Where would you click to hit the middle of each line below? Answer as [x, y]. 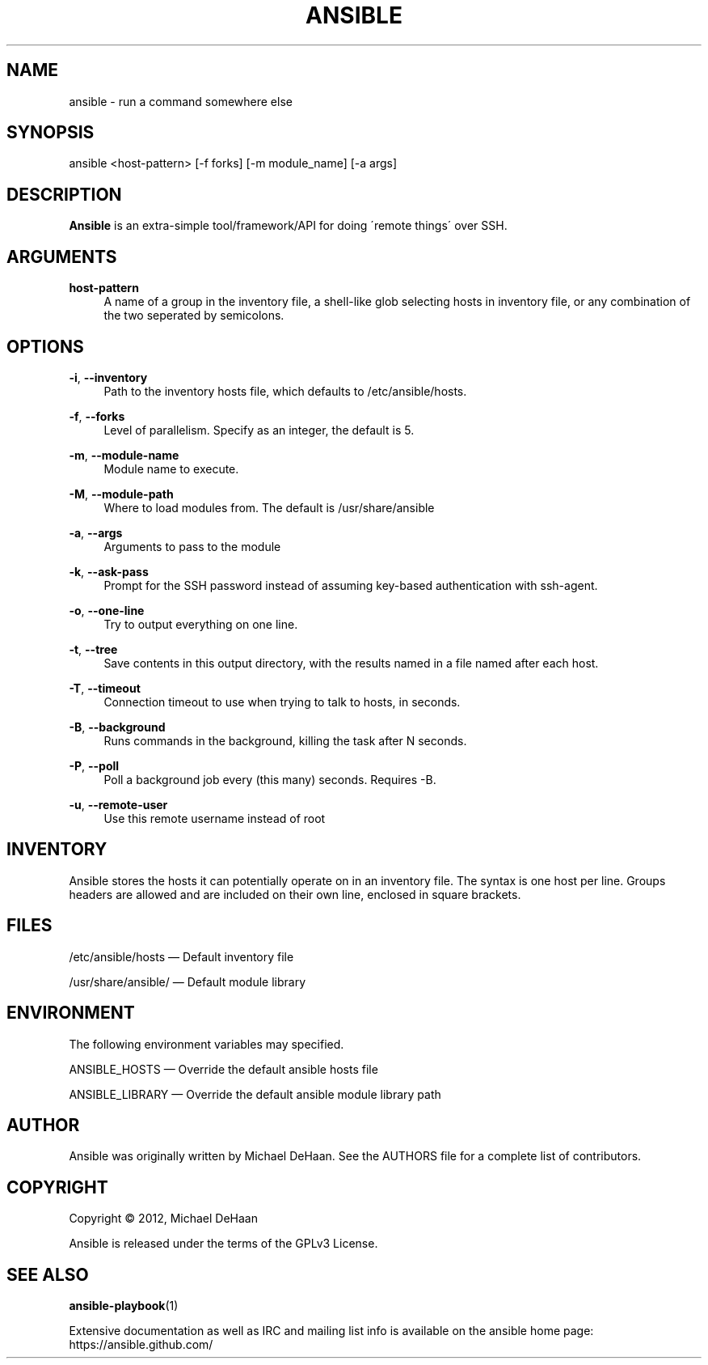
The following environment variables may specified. [206, 1044]
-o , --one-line [107, 610]
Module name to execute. [171, 468]
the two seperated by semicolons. [194, 316]
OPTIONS [45, 346]
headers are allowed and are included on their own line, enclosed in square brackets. [295, 894]
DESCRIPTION [64, 194]
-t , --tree [93, 649]
